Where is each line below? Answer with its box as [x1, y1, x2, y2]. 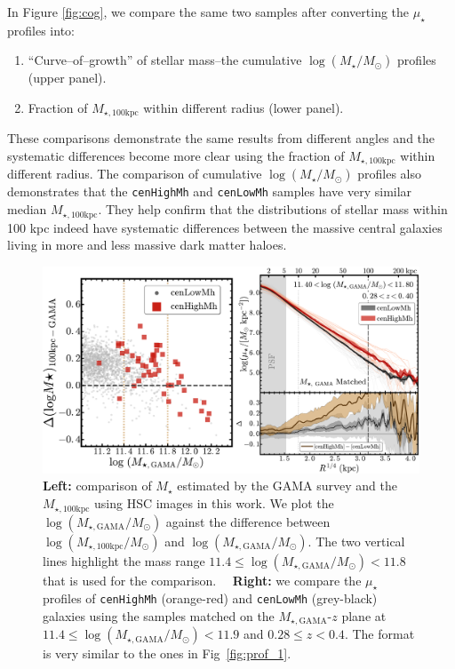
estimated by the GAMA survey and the [177, 476, 397, 495]
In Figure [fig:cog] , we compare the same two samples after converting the [7, 3, 410, 20]
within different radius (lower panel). [143, 98, 344, 116]
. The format [344, 625, 415, 643]
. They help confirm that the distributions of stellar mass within [98, 200, 448, 219]
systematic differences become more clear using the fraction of [7, 147, 345, 165]
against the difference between [165, 512, 331, 530]
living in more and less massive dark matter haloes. [7, 235, 287, 254]
